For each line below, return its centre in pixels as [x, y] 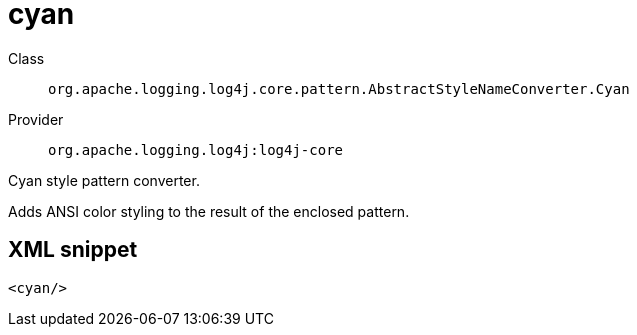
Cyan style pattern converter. [104, 180]
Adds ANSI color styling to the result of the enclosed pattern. [209, 211]
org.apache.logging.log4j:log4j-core [196, 149]
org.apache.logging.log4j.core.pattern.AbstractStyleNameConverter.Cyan [339, 88]
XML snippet [73, 250]
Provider [36, 119]
